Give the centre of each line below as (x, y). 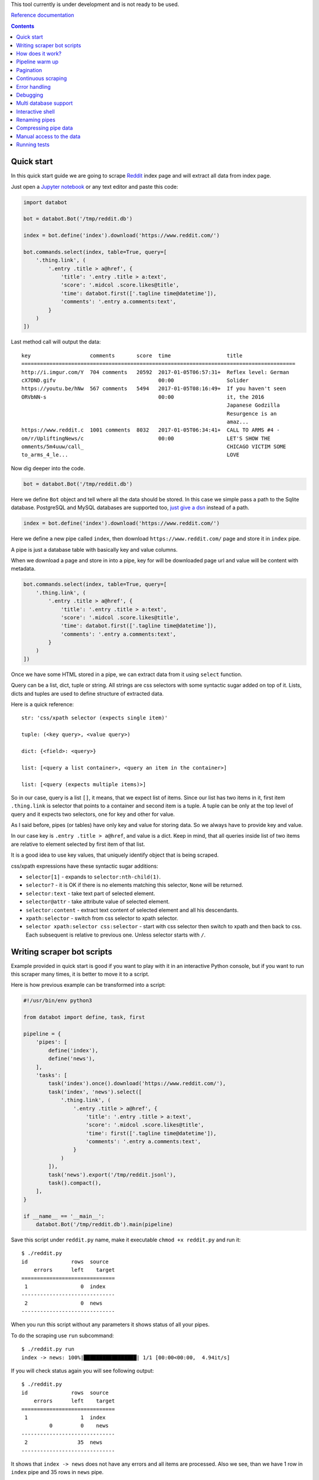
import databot (45, 202)
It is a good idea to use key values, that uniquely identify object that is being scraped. (115, 855)
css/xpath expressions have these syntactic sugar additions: (85, 866)
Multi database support (45, 103)
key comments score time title (132, 355)
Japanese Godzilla (253, 405)
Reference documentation (43, 15)
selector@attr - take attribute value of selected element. (98, 902)
